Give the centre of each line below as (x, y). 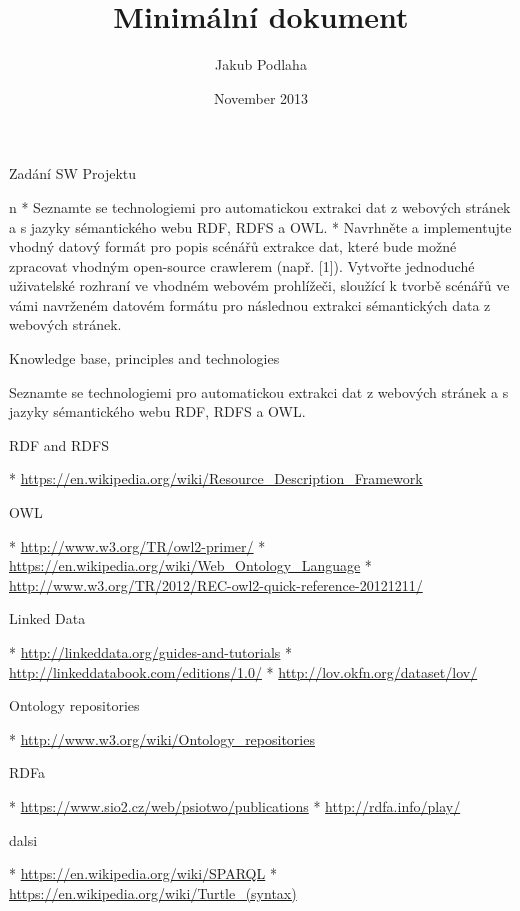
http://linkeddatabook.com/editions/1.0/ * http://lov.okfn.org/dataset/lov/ (243, 671)
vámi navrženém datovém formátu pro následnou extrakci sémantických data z (250, 304)
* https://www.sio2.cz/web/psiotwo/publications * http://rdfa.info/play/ (235, 805)
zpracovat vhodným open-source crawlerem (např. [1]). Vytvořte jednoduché (242, 265)
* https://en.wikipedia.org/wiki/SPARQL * (143, 873)
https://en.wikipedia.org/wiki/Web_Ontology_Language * (190, 565)
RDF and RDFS (59, 444)
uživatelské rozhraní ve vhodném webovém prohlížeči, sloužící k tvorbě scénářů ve (259, 285)
